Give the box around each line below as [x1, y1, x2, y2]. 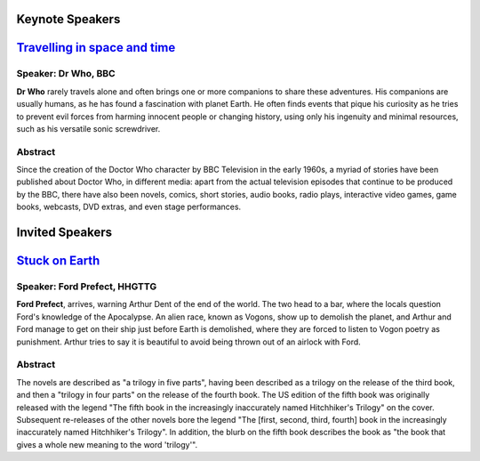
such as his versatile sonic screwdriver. [16, 123, 161, 133]
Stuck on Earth [16, 254, 100, 269]
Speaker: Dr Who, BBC [16, 68, 116, 80]
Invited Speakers [16, 225, 113, 240]
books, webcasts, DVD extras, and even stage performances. [16, 201, 242, 213]
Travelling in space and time [16, 40, 176, 55]
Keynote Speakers [16, 12, 121, 27]
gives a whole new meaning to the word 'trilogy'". [16, 439, 198, 449]
